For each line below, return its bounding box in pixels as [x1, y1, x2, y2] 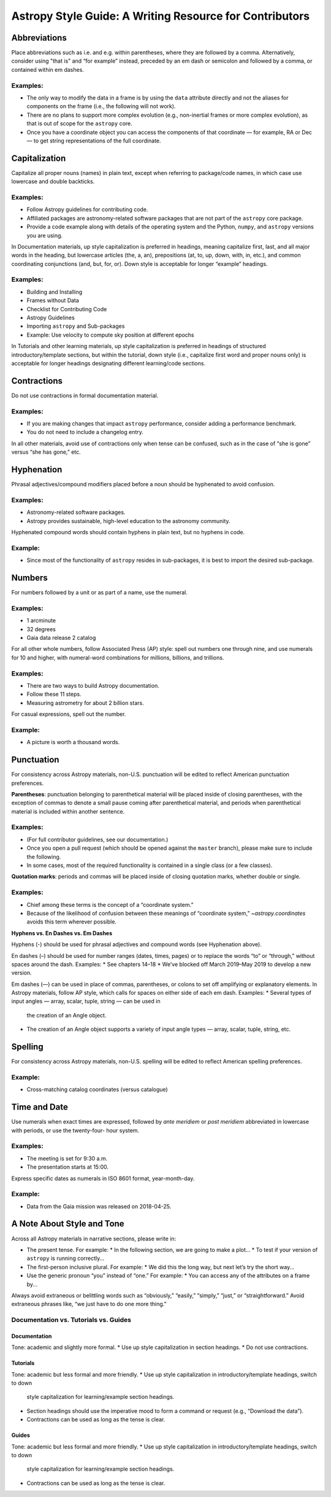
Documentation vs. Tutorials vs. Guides [11, 1316, 132, 1324]
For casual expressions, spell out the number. [11, 710, 126, 718]
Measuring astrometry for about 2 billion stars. [26, 699, 144, 706]
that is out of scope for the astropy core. [26, 120, 133, 127]
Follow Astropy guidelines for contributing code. [26, 206, 148, 213]
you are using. [26, 231, 63, 239]
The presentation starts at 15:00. [26, 1164, 109, 1171]
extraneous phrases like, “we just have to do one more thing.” [11, 1301, 167, 1308]
